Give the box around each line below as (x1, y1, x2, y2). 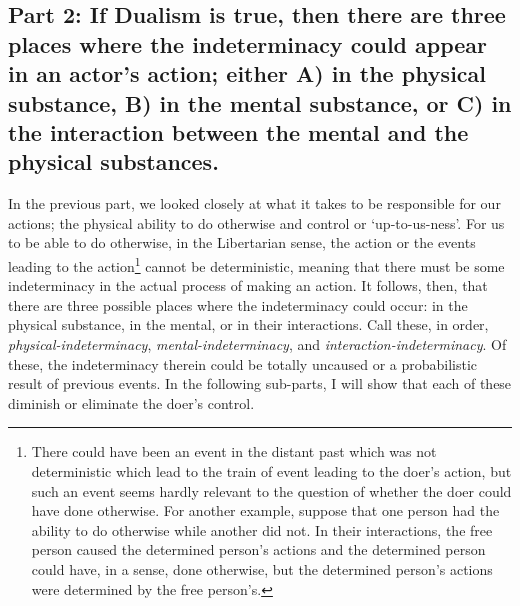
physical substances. (8, 146, 219, 177)
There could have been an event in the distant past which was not (31, 441, 437, 462)
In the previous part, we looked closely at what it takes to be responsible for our (8, 193, 501, 214)
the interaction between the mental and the (8, 116, 469, 147)
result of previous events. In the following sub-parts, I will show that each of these (8, 373, 512, 394)
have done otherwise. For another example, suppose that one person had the (31, 500, 500, 521)
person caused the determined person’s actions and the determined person (31, 539, 486, 560)
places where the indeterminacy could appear (8, 28, 488, 59)
